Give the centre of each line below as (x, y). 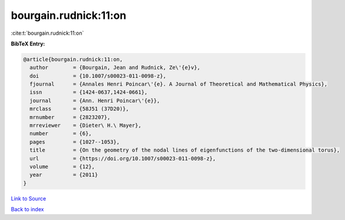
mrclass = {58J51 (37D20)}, (79, 109)
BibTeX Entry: (28, 44)
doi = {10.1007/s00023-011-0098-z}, (98, 76)
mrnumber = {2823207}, (70, 117)
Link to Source (29, 198)
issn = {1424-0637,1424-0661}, (89, 92)
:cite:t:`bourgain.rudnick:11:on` (47, 33)
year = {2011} (64, 175)
